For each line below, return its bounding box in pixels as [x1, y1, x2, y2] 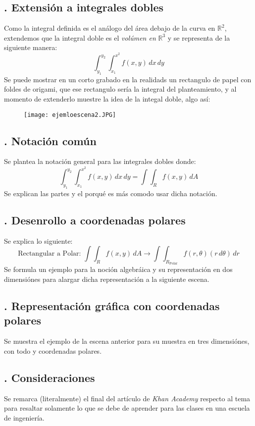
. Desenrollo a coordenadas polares [4, 212, 186, 227]
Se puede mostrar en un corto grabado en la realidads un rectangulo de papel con [4, 74, 252, 84]
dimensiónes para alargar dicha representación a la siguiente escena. [4, 274, 209, 284]
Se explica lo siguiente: [4, 235, 73, 246]
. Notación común [4, 133, 97, 148]
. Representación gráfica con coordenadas [4, 298, 220, 313]
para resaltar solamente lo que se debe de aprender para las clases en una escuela [4, 403, 250, 413]
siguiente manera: [4, 42, 57, 53]
